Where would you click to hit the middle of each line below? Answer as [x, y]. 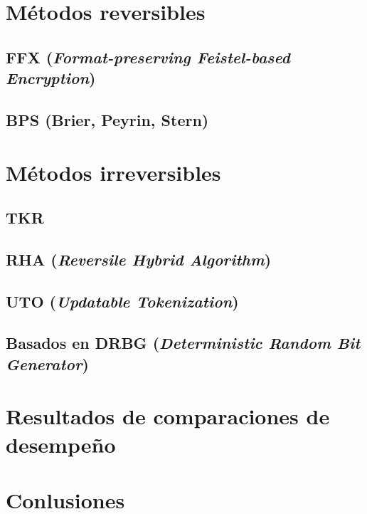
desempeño [61, 444]
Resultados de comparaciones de [168, 416]
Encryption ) [51, 78]
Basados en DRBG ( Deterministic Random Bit [183, 343]
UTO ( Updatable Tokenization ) [122, 301]
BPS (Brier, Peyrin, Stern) [107, 119]
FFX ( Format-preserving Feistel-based [148, 57]
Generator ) [47, 363]
